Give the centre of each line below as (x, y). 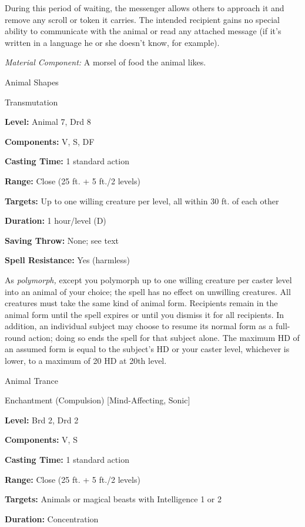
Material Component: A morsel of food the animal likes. (105, 62)
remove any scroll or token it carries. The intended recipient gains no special (142, 19)
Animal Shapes (32, 82)
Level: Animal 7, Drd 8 (48, 122)
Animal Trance (32, 380)
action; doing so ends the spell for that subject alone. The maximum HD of (164, 337)
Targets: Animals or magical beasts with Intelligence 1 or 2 (113, 499)
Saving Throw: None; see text (62, 240)
